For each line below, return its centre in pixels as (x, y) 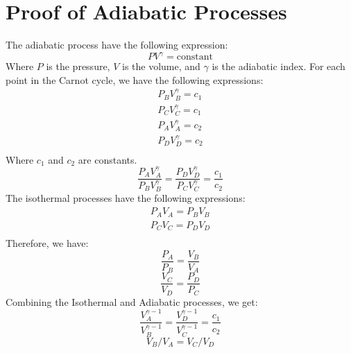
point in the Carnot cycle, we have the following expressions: (135, 79)
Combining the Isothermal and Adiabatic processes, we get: (132, 301)
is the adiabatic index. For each (279, 66)
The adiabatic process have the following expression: (117, 45)
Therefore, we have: (47, 243)
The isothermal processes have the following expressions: (126, 198)
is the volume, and (161, 66)
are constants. (108, 159)
